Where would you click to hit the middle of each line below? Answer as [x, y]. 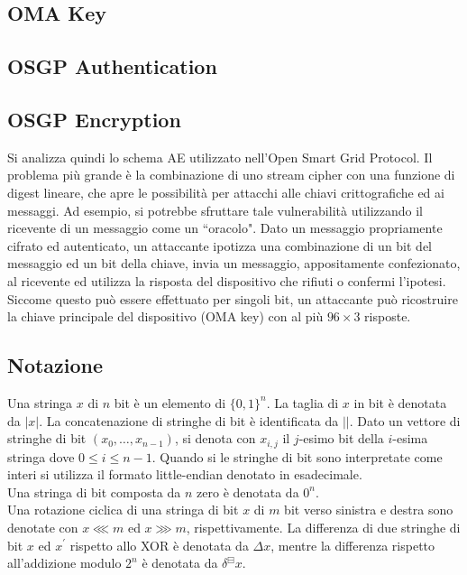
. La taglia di [302, 402]
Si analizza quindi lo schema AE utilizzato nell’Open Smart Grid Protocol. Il [220, 157]
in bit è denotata [400, 402]
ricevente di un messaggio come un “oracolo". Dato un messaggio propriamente [225, 228]
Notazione [55, 365]
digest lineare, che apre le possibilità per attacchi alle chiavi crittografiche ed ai [226, 192]
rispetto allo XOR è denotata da [159, 545]
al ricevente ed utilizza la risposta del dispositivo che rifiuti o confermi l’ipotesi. [227, 280]
